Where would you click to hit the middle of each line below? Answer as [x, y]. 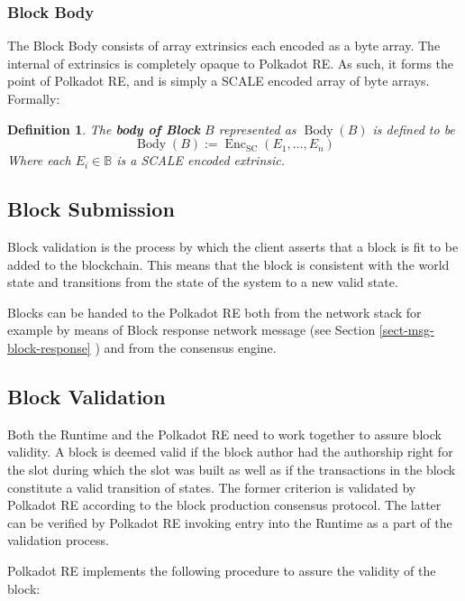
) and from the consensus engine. [186, 347]
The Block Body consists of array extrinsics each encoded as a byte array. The [224, 46]
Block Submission [91, 209]
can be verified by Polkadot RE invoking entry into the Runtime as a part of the [230, 522]
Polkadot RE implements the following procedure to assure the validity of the [222, 570]
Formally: [34, 98]
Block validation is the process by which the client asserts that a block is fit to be [233, 246]
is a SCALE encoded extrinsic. [201, 160]
